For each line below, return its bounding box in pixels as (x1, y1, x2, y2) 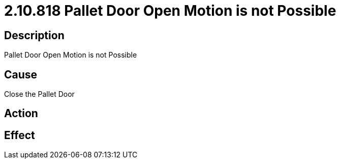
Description (4, 29, 65, 42)
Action (4, 107, 38, 120)
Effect (4, 128, 35, 142)
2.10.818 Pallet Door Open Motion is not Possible (4, 2, 336, 19)
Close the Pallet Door (4, 90, 75, 99)
